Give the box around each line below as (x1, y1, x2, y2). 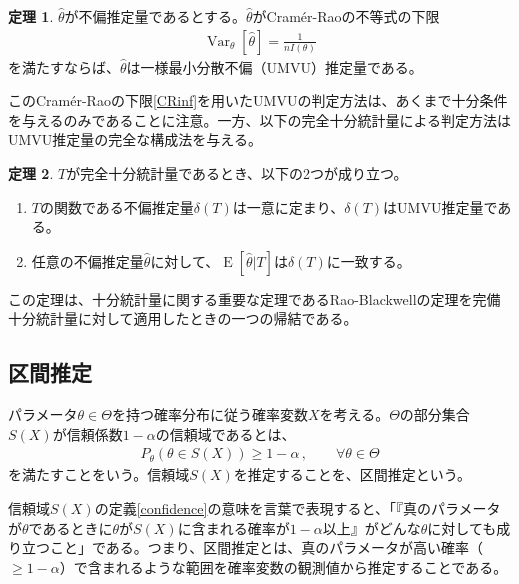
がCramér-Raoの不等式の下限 (252, 6, 440, 26)
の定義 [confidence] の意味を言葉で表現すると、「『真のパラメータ (94, 497, 501, 518)
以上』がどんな (322, 517, 421, 538)
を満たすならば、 (8, 56, 120, 77)
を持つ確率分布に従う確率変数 (111, 404, 308, 425)
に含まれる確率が (177, 517, 290, 538)
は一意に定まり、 (232, 196, 345, 217)
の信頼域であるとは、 (155, 423, 296, 444)
